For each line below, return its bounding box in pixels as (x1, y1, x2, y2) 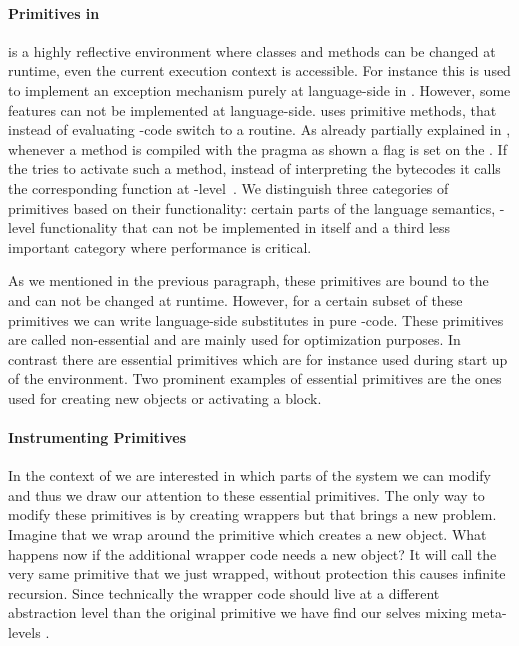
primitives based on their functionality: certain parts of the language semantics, (8, 197, 496, 218)
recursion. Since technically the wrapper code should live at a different (8, 582, 440, 603)
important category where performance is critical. (8, 236, 312, 257)
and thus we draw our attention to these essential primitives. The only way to (8, 484, 485, 505)
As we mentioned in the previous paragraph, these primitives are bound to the (8, 270, 489, 291)
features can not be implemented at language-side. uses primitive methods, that (8, 99, 497, 120)
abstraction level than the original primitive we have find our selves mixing (8, 602, 467, 623)
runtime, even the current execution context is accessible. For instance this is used (8, 60, 511, 81)
